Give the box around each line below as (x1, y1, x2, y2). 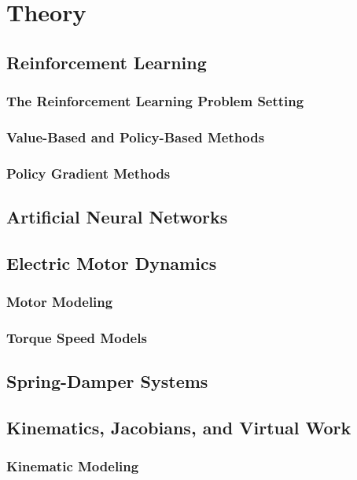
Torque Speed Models (6, 328, 147, 348)
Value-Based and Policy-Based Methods (6, 127, 265, 146)
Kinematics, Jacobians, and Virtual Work (6, 415, 351, 440)
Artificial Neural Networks (6, 205, 228, 229)
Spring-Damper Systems (6, 369, 208, 393)
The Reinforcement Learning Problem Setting (6, 91, 304, 111)
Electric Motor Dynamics (6, 250, 217, 275)
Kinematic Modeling (6, 456, 139, 476)
